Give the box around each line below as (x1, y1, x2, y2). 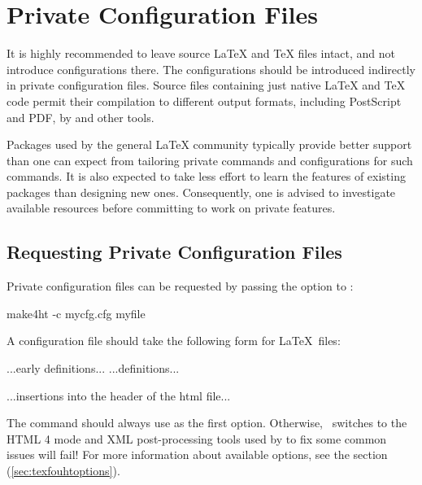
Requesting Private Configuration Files (7, 239, 342, 264)
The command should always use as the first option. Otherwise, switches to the (7, 414, 407, 431)
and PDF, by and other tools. (7, 108, 154, 125)
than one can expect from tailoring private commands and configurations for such (7, 151, 413, 168)
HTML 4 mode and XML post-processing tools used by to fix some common (7, 430, 387, 447)
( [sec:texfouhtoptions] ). (7, 462, 120, 479)
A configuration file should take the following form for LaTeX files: (7, 332, 341, 349)
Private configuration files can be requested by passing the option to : (7, 277, 354, 295)
